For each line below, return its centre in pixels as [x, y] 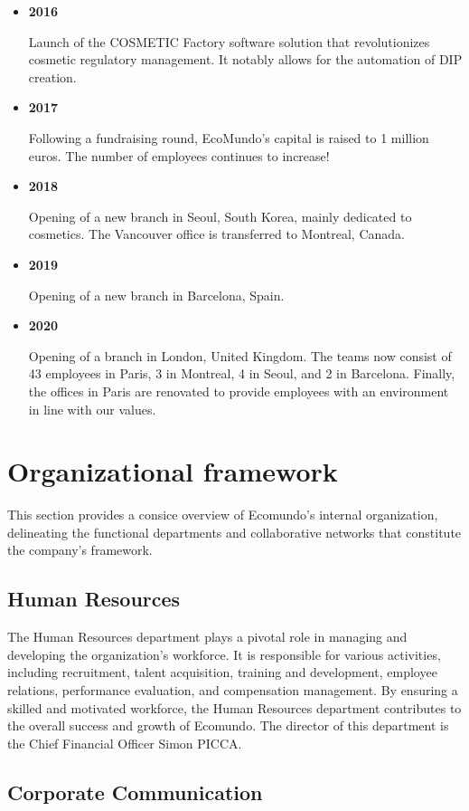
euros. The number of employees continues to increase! [179, 155]
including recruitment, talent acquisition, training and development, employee [222, 672]
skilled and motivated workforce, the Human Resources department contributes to [234, 707]
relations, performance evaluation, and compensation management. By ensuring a [233, 689]
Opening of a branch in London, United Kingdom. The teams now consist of [240, 355]
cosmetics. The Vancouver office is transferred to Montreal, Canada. [216, 234]
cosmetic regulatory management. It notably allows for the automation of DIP [245, 59]
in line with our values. [92, 409]
